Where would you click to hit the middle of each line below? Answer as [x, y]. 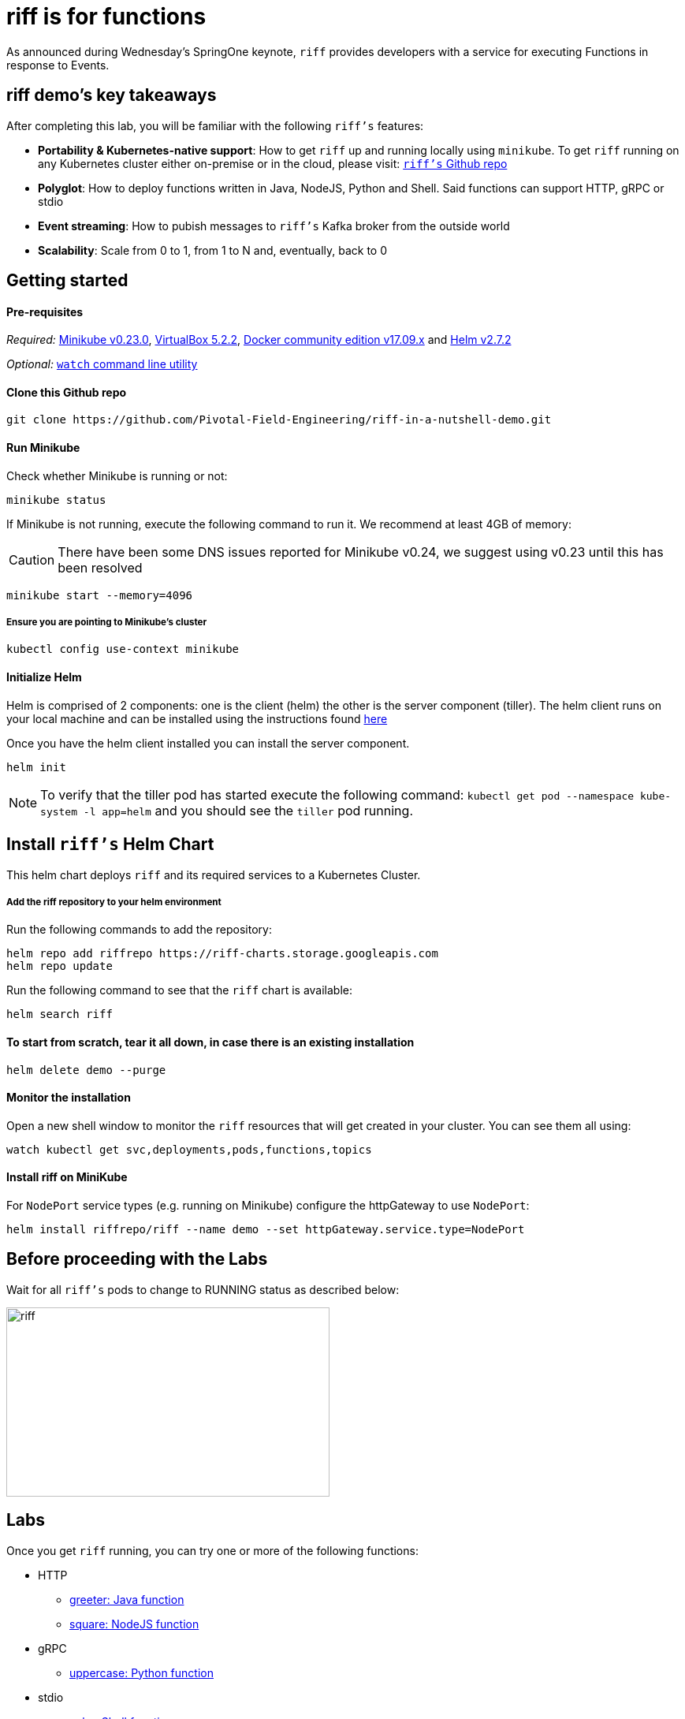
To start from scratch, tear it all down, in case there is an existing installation [210, 1042]
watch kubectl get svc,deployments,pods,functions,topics [189, 1149]
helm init [36, 767]
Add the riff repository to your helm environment [114, 902]
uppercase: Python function [141, 1672]
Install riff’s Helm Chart [110, 845]
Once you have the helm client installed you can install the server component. [208, 743]
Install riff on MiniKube [67, 1177]
